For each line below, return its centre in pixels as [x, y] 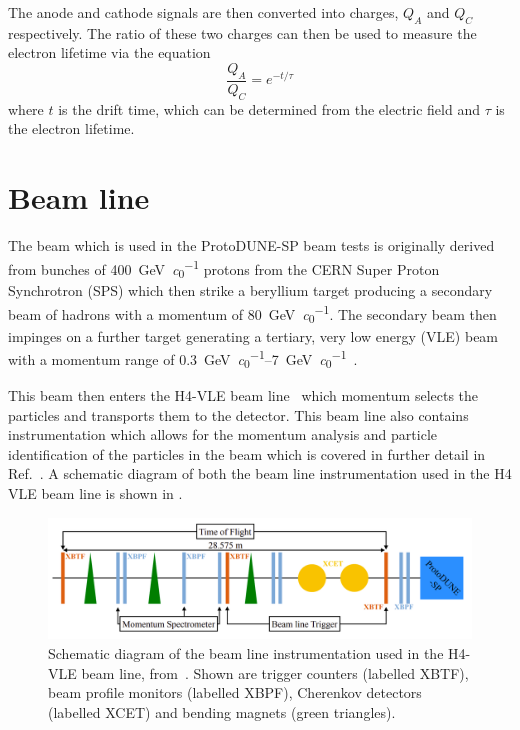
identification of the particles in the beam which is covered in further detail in [247, 453]
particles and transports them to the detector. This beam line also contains [238, 414]
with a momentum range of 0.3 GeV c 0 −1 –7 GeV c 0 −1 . [183, 359]
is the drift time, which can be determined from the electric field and [269, 108]
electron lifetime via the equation [109, 52]
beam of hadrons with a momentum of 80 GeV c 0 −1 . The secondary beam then [252, 313]
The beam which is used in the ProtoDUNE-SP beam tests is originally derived [251, 244]
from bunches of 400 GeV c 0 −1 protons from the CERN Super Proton [224, 268]
